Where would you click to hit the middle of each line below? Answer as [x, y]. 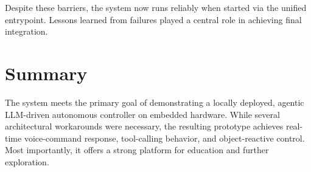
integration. [26, 31]
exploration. [27, 161]
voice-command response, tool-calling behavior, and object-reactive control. [164, 138]
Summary [46, 73]
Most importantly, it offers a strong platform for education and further [137, 150]
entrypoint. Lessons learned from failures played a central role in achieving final [153, 19]
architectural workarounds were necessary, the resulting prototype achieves [144, 126]
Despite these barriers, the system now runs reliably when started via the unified [156, 7]
